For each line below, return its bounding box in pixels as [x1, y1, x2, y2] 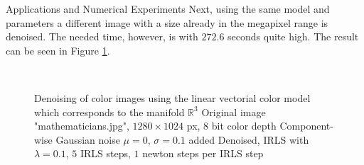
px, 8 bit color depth [186, 118, 277, 133]
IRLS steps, [80, 146, 131, 161]
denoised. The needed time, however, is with [6, 29, 198, 44]
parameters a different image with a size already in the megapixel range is [6, 15, 328, 30]
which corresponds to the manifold [34, 104, 185, 119]
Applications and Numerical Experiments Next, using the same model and [6, 1, 330, 16]
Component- [279, 118, 333, 133]
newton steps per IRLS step [142, 146, 264, 161]
